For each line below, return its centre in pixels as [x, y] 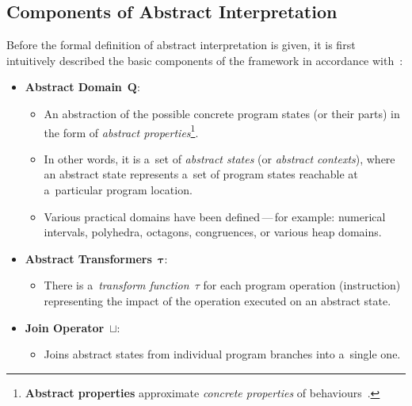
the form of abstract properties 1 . [121, 131]
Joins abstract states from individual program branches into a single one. [222, 354]
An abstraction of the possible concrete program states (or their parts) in [222, 113]
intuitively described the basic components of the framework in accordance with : [205, 60]
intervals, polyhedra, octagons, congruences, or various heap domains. [213, 232]
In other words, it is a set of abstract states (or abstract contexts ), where [219, 158]
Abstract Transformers [88, 258]
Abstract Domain [73, 87]
